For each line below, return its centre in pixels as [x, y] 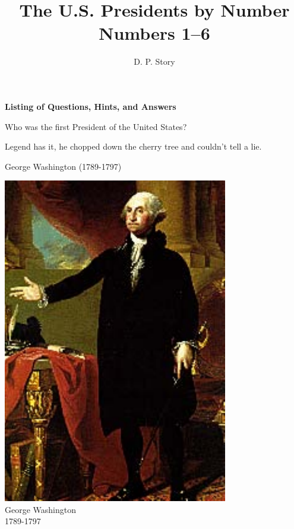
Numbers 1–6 [154, 33]
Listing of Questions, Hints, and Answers [91, 106]
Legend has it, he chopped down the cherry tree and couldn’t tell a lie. [133, 146]
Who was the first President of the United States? [96, 126]
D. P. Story [154, 61]
